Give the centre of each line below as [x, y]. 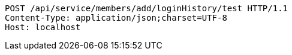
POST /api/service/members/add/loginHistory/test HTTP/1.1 [147, 8]
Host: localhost [43, 27]
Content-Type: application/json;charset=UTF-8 [116, 18]
